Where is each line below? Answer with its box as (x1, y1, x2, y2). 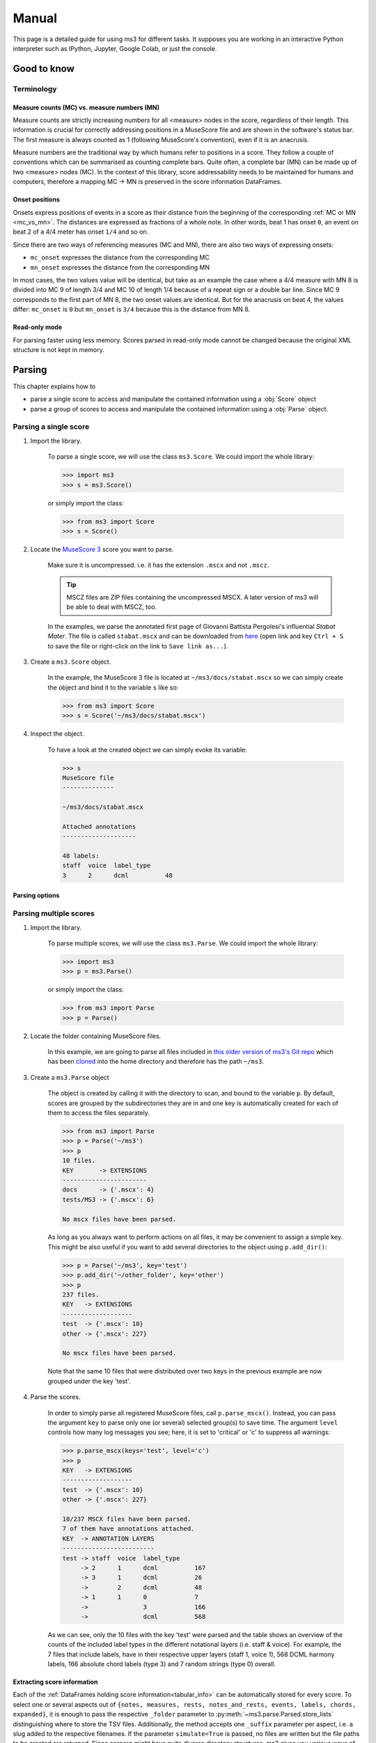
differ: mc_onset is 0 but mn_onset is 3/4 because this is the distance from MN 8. (13, 305, 251, 314)
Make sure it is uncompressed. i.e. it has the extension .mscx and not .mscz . (47, 561, 269, 570)
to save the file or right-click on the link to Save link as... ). (47, 641, 228, 650)
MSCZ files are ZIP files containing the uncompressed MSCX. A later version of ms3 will (66, 593, 319, 602)
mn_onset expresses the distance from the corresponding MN (30, 263, 210, 271)
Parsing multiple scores (13, 908, 95, 918)
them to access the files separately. (47, 1109, 150, 1117)
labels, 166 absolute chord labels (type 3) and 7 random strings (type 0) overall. (47, 1660, 276, 1668)
